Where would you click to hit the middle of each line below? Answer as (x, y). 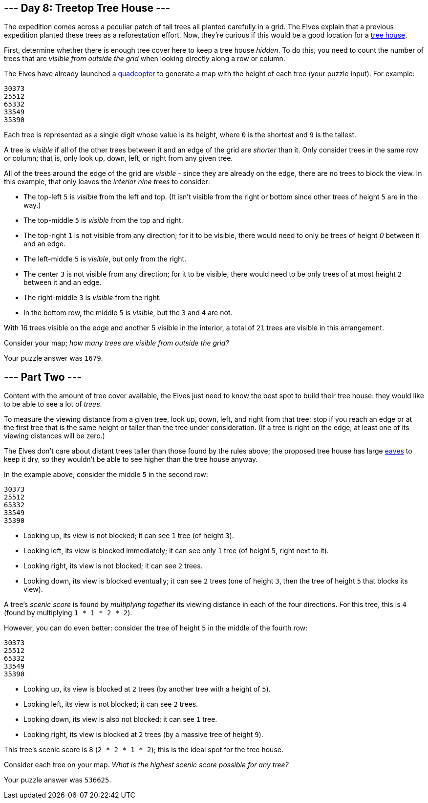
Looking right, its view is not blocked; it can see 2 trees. (113, 566)
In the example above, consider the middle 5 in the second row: (106, 475)
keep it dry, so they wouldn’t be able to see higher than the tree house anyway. (131, 459)
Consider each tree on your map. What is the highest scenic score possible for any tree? (146, 765)
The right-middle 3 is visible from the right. (92, 298)
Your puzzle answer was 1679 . (53, 358)
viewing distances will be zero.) (54, 436)
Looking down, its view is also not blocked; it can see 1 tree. (120, 719)
